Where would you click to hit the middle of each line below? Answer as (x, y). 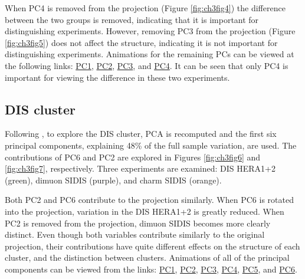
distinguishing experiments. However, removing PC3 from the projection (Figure (150, 31)
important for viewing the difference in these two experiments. (117, 77)
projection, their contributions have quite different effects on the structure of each (152, 246)
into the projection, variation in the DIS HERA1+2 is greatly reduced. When (145, 211)
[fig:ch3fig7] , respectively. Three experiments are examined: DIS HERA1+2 (140, 168)
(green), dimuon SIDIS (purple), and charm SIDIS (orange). (113, 180)
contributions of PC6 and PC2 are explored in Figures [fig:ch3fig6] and (133, 157)
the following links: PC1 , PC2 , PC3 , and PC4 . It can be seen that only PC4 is (147, 65)
